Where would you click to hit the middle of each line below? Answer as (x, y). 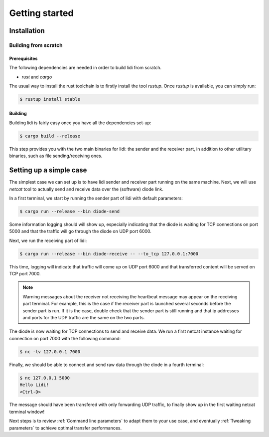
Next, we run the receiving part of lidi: (48, 240)
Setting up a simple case (48, 170)
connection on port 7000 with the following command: (65, 338)
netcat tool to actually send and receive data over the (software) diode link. (86, 189)
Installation (27, 31)
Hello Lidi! (34, 385)
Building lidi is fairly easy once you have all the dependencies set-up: (80, 123)
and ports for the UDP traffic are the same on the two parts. (84, 317)
